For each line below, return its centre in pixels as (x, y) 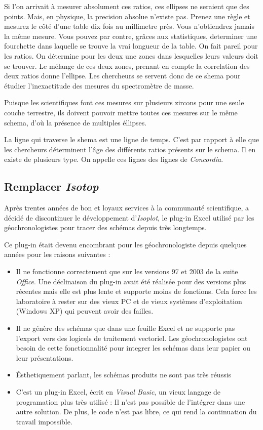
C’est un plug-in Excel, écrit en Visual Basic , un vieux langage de (118, 392)
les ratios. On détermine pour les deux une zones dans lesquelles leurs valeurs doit (131, 55)
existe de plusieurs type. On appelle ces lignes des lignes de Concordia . (114, 159)
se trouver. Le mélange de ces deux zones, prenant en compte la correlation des (127, 66)
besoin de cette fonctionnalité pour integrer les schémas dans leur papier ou (133, 348)
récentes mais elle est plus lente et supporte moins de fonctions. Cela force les (136, 291)
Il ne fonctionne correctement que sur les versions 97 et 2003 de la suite (127, 271)
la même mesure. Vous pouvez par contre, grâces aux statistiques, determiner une (131, 36)
